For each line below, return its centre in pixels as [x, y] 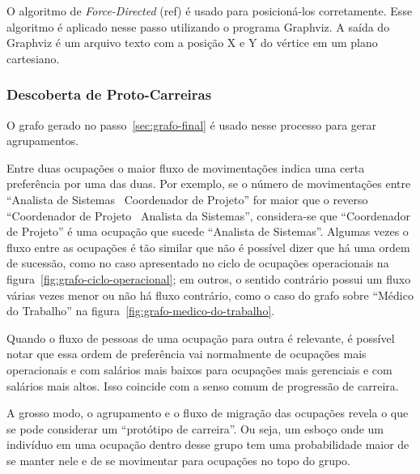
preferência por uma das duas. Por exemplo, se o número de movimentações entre [209, 184]
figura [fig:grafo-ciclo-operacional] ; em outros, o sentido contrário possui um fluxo [209, 278]
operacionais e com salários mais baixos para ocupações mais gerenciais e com [199, 369]
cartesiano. [33, 58]
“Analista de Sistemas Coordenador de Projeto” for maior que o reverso [187, 199]
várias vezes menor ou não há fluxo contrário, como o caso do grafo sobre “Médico [210, 295]
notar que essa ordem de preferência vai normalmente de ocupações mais [187, 354]
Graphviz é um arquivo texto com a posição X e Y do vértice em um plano [192, 43]
